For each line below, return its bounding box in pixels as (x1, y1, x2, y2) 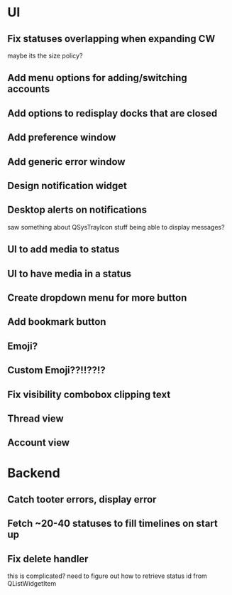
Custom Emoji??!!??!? (7, 364, 106, 377)
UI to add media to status (7, 243, 120, 256)
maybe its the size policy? (7, 51, 83, 60)
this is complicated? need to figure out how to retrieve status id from (7, 572, 207, 580)
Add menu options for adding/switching (7, 72, 188, 84)
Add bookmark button (7, 316, 106, 328)
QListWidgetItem (7, 579, 57, 588)
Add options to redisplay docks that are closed (7, 107, 218, 119)
